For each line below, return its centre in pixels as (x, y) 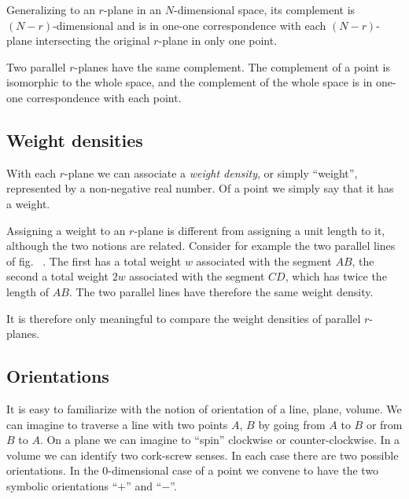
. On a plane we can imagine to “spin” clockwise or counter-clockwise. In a (220, 440)
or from (384, 424)
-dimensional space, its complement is (264, 9)
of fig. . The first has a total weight (94, 261)
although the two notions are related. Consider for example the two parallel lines (201, 246)
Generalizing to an (51, 9)
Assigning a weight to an (66, 230)
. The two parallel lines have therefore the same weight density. (221, 291)
